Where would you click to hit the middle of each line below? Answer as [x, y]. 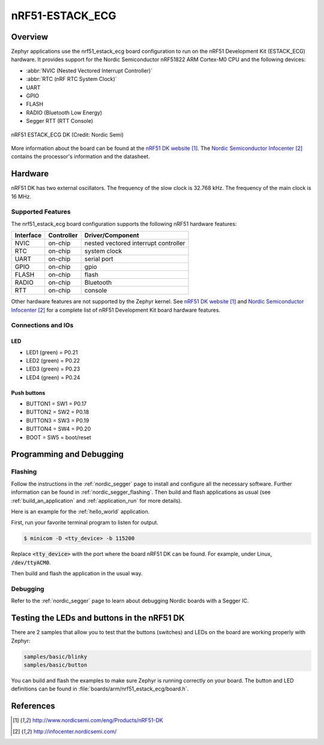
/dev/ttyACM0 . [31, 562]
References [33, 706]
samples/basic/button [55, 665]
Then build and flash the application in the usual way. [77, 574]
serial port [99, 259]
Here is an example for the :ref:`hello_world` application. [80, 511]
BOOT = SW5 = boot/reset [58, 437]
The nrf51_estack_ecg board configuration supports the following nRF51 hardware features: [124, 224]
